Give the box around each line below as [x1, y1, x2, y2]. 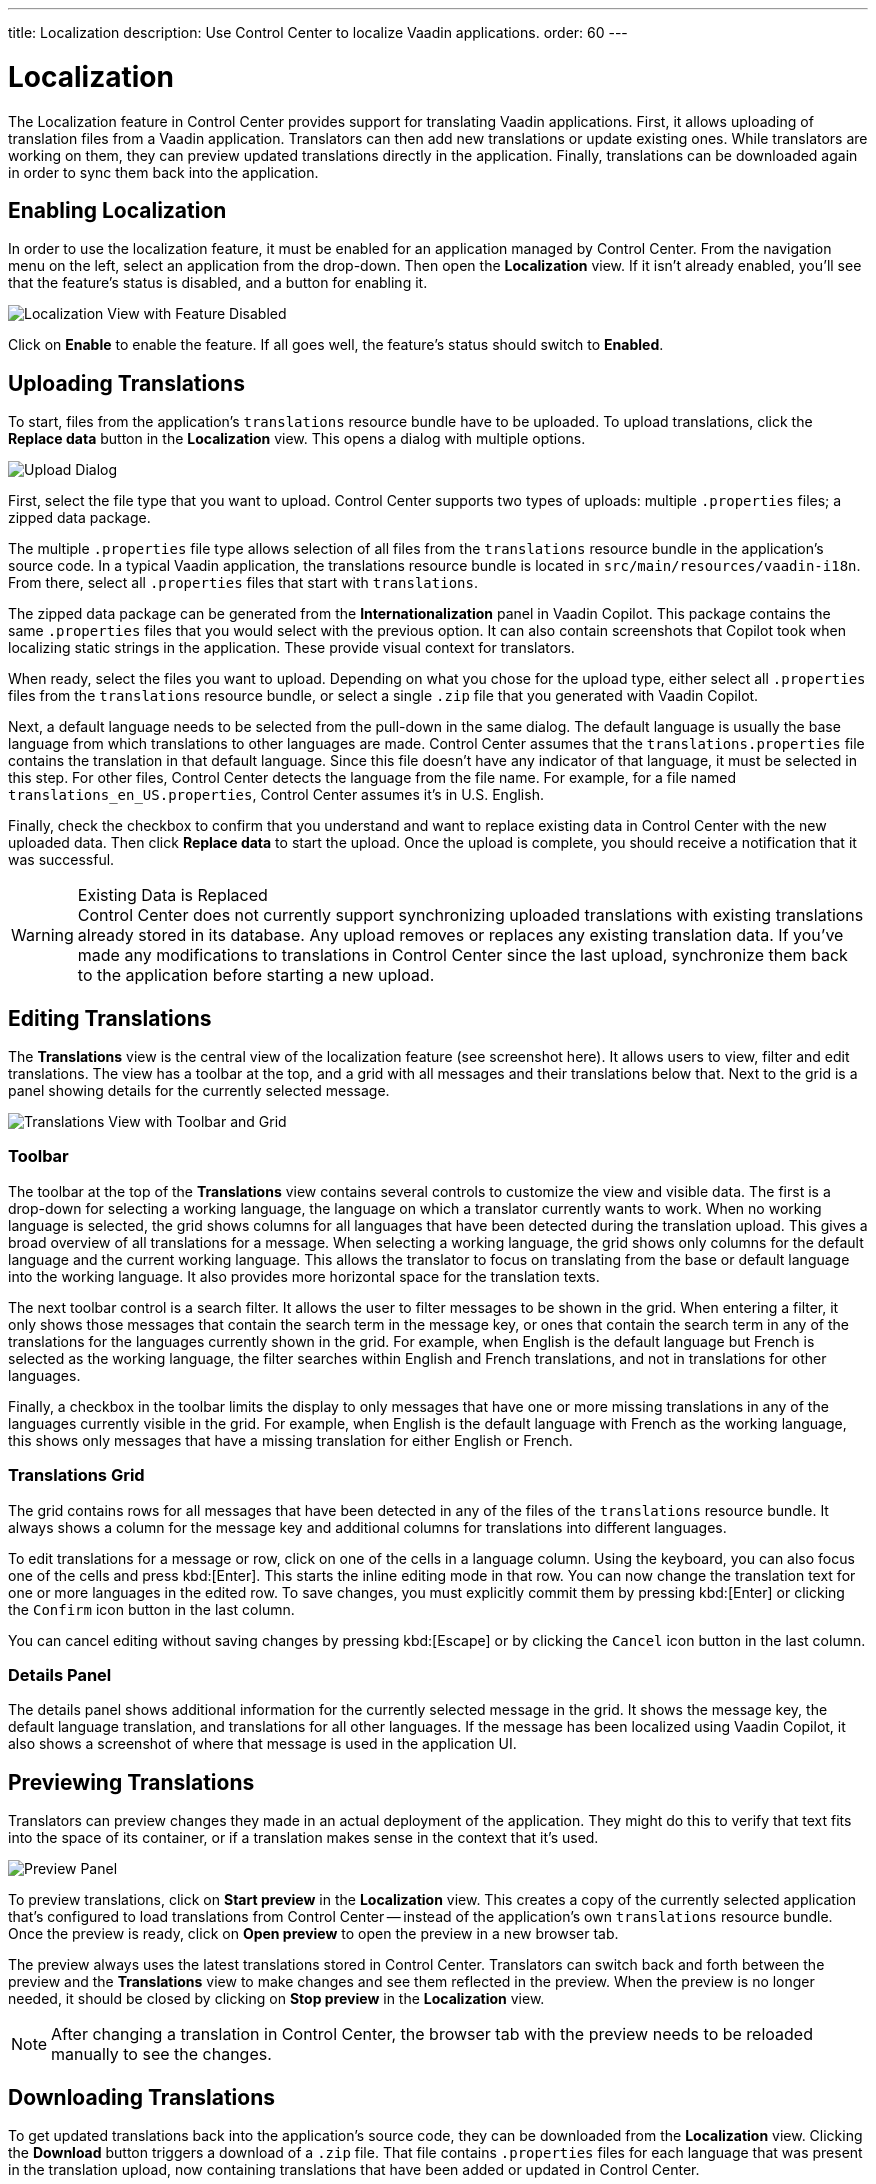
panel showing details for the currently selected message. [8, 1082, 390, 1100]
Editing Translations [8, 1005, 212, 1031]
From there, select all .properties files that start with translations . [8, 574, 478, 592]
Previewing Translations [8, 1769, 255, 1795]
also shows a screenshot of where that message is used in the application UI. [8, 1735, 517, 1753]
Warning [11, 925, 74, 946]
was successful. [8, 851, 115, 869]
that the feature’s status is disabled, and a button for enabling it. [8, 274, 428, 292]
